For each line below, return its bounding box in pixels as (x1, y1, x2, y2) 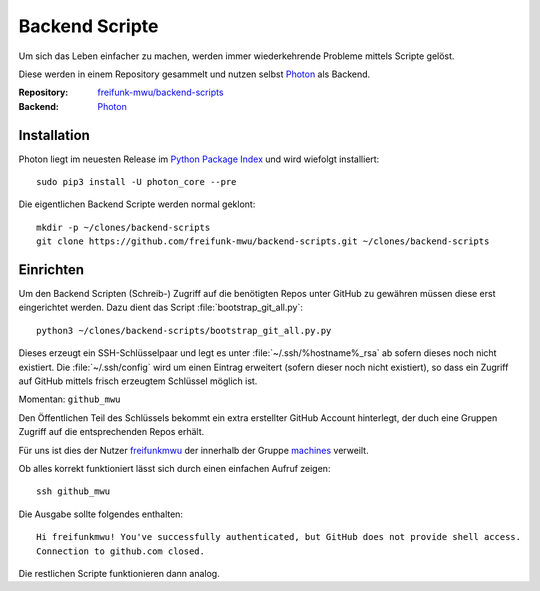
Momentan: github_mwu (18, 393, 121, 405)
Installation (18, 126, 90, 144)
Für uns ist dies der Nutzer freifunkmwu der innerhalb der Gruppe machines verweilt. (18, 444, 369, 456)
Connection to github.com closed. (36, 545, 205, 557)
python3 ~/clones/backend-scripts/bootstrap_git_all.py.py (36, 325, 332, 336)
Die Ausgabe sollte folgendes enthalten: (18, 508, 184, 520)
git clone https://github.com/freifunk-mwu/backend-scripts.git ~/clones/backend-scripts (36, 236, 490, 247)
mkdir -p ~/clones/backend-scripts (36, 221, 211, 233)
